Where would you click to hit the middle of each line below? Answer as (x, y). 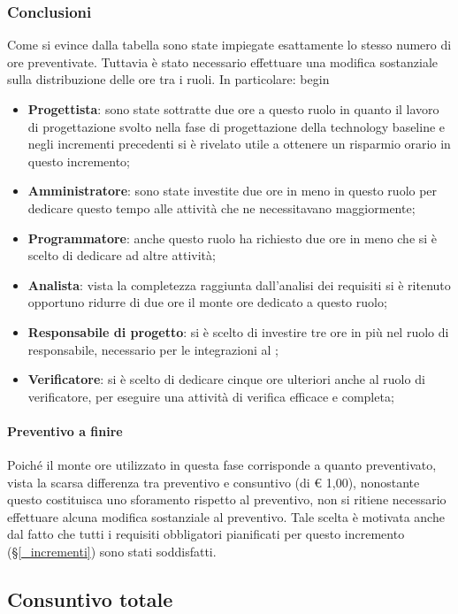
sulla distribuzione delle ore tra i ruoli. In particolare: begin (168, 79)
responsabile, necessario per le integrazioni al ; (153, 349)
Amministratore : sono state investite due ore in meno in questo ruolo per (233, 191)
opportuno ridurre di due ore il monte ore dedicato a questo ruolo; (207, 302)
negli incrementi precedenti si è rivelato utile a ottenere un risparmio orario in (239, 144)
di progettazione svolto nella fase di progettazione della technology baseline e (237, 126)
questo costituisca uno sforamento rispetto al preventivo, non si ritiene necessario (227, 499)
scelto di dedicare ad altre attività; (122, 255)
